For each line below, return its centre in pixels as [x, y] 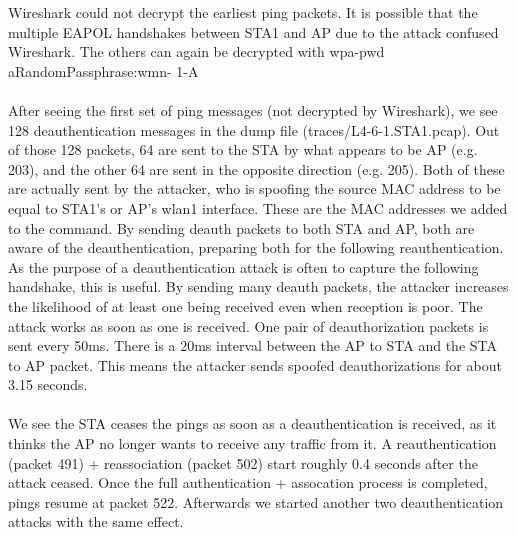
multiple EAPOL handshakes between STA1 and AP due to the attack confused [253, 31]
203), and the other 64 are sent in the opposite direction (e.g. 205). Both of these [256, 168]
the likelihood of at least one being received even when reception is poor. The [245, 305]
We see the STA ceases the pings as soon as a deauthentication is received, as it [252, 423]
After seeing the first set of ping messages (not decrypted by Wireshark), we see [253, 109]
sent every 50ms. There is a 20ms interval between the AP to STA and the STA [252, 345]
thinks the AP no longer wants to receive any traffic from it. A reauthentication [252, 443]
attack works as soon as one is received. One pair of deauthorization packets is [248, 325]
